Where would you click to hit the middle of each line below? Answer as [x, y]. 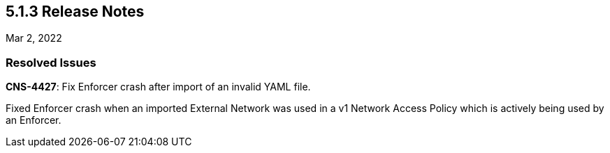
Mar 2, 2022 [34, 38]
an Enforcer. [34, 120]
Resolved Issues [51, 62]
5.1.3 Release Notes [75, 11]
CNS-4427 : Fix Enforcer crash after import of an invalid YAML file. [158, 87]
